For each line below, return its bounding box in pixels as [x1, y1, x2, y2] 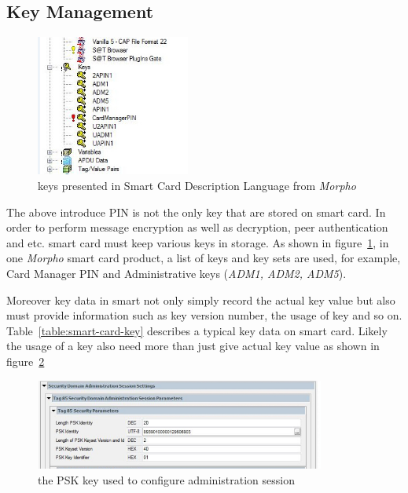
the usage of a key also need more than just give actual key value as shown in [6, 338, 380, 354]
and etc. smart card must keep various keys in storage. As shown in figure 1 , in [6, 234, 389, 250]
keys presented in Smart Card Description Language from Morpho [38, 177, 356, 194]
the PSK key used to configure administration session [38, 471, 295, 488]
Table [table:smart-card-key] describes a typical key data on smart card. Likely [6, 322, 388, 338]
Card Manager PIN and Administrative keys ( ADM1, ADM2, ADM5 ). [6, 265, 347, 281]
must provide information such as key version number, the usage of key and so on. [6, 307, 402, 323]
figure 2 [6, 352, 45, 369]
